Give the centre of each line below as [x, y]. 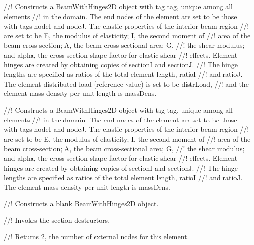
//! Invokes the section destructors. [57, 220]
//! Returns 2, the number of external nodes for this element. [96, 236]
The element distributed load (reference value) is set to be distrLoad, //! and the [126, 83]
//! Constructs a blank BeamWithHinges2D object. [81, 203]
